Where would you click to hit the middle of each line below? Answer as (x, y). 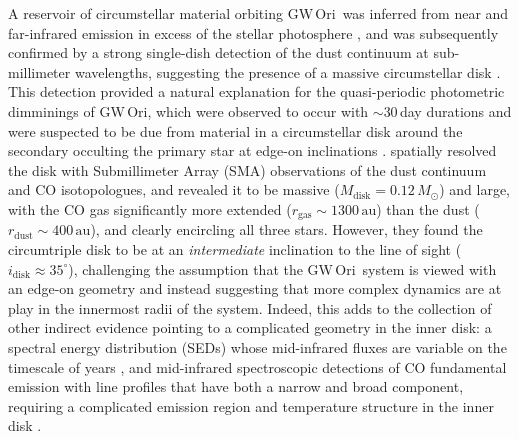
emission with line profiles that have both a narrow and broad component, (236, 386)
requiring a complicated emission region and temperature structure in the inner (251, 405)
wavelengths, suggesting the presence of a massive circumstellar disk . (287, 71)
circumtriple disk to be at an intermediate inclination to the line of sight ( (235, 248)
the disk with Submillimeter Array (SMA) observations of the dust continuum (247, 169)
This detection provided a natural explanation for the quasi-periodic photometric (256, 91)
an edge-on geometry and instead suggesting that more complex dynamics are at (255, 288)
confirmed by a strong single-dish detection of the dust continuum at (218, 52)
